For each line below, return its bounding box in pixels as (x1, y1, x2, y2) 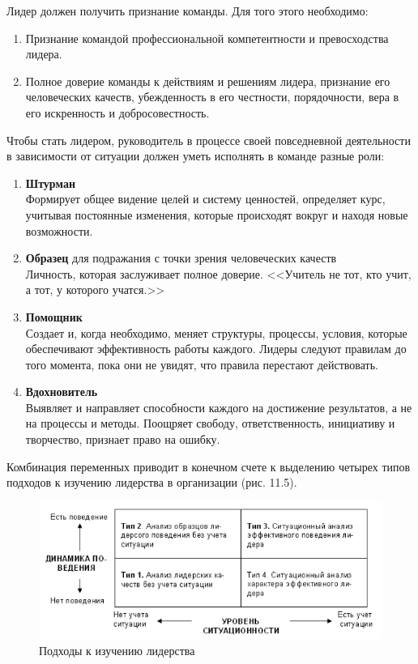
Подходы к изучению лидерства (39, 641, 195, 658)
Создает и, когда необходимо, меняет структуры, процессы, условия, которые (25, 324, 407, 341)
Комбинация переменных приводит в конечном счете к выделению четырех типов (6, 458, 411, 475)
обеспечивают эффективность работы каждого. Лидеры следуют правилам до (25, 340, 407, 357)
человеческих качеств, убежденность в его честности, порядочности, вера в (25, 88, 399, 105)
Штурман (25, 174, 75, 191)
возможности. (25, 222, 93, 239)
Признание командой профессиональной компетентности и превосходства (25, 29, 389, 46)
